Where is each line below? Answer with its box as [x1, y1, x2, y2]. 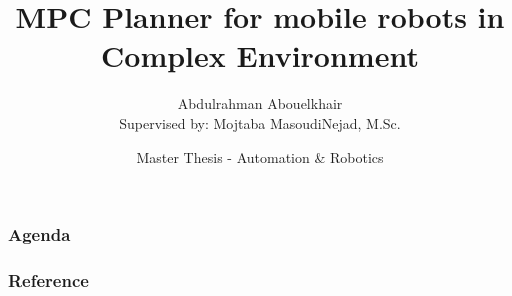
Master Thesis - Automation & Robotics [136, 146, 384, 167]
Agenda [8, 222, 71, 247]
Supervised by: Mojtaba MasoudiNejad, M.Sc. [119, 112, 401, 133]
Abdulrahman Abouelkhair [177, 93, 343, 114]
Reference [8, 267, 89, 292]
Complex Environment [101, 35, 419, 76]
